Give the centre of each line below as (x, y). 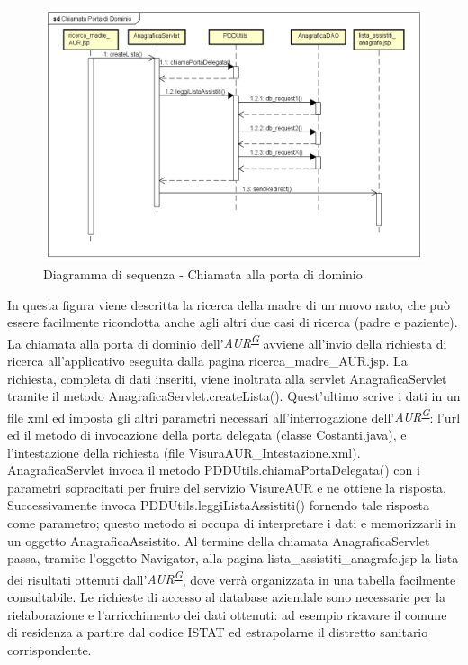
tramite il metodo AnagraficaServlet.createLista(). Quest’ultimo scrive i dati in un (234, 396)
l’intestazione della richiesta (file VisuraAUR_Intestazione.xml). (184, 452)
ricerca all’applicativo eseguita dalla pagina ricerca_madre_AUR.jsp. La (207, 361)
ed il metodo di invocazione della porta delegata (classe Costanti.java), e (207, 435)
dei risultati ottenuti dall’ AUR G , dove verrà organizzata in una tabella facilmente (232, 578)
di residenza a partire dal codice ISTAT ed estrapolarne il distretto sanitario (218, 632)
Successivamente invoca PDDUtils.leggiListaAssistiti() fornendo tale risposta (218, 505)
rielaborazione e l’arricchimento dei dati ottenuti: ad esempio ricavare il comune (227, 614)
